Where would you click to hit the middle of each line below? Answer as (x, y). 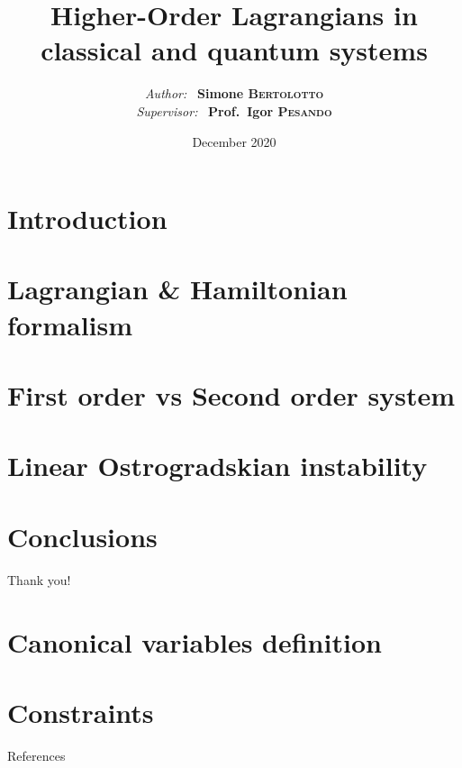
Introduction (87, 219)
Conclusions (82, 536)
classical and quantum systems (234, 50)
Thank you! (39, 579)
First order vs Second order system (231, 395)
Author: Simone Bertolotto (234, 93)
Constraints (81, 712)
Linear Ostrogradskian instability (217, 466)
